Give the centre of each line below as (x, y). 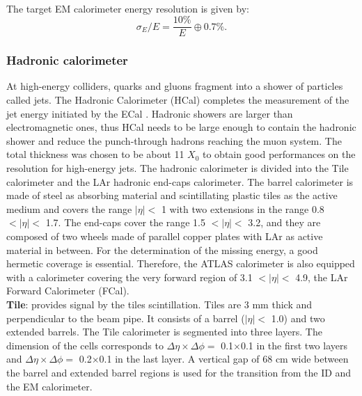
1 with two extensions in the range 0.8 (243, 208)
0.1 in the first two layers (294, 345)
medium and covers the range (69, 208)
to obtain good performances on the (279, 154)
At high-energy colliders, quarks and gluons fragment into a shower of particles (175, 86)
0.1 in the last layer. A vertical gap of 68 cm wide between (224, 359)
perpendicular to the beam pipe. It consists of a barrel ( (126, 318)
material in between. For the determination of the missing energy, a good (162, 250)
